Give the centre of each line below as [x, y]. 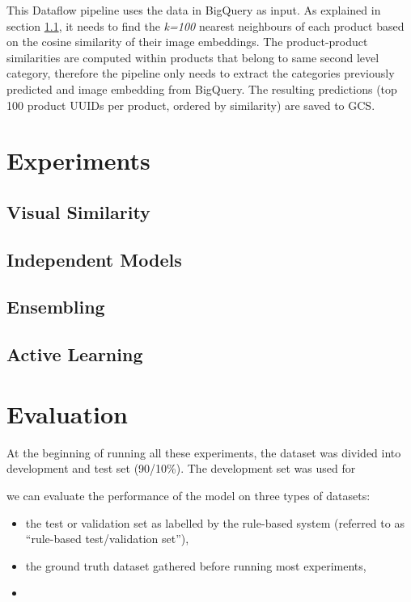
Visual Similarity [78, 211]
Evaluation [67, 413]
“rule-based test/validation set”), [107, 539]
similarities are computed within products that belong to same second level [193, 57]
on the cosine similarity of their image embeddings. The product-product [187, 42]
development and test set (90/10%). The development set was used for [181, 468]
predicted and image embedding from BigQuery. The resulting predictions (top [202, 88]
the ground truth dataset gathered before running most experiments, [196, 565]
